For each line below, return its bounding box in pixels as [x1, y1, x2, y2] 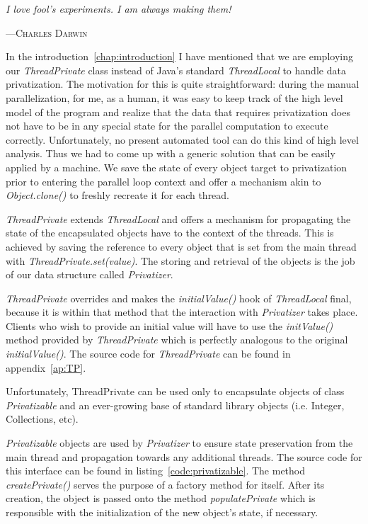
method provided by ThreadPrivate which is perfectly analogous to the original [6, 332, 348, 347]
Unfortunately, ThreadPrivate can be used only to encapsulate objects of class [6, 384, 345, 399]
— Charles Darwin [6, 25, 88, 40]
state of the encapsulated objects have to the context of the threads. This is [6, 225, 334, 240]
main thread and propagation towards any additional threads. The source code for [6, 449, 362, 464]
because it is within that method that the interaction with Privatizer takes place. [6, 304, 358, 319]
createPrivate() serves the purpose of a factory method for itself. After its [6, 477, 325, 491]
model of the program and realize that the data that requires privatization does [6, 104, 350, 119]
